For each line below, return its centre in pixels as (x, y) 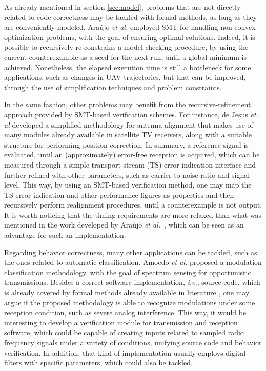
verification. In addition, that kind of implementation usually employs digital (125, 352)
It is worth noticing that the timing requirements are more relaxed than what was (133, 214)
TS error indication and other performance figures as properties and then (119, 194)
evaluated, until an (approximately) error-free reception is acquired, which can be (132, 154)
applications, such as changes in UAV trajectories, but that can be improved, (125, 77)
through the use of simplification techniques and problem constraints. (113, 87)
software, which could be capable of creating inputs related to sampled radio (124, 332)
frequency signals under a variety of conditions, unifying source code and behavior (133, 342)
